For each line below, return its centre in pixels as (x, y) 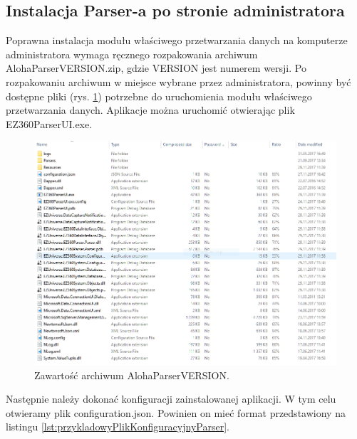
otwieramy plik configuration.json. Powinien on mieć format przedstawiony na (176, 412)
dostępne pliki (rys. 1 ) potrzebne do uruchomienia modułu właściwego (159, 96)
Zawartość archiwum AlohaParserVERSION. (132, 375)
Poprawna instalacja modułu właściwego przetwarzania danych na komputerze (177, 40)
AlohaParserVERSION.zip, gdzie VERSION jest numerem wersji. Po (156, 68)
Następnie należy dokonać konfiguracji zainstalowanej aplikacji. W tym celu (171, 399)
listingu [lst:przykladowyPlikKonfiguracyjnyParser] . (118, 427)
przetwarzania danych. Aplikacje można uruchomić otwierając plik (150, 110)
